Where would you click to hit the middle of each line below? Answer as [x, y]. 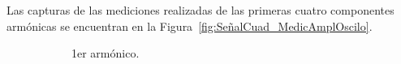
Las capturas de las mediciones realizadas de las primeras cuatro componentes [200, 10]
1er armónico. [106, 53]
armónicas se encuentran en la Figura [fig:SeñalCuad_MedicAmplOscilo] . [190, 26]
